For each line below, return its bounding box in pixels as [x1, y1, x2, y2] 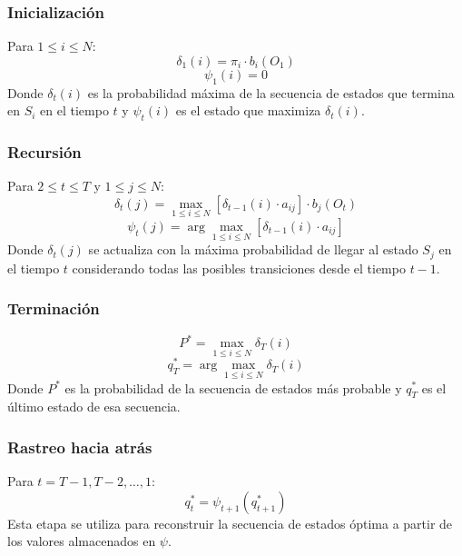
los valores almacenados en [7, 531, 156, 551]
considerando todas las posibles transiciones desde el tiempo [72, 258, 406, 277]
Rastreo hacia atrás [7, 435, 152, 458]
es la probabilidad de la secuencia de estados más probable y [64, 378, 402, 397]
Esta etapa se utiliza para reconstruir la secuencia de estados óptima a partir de [7, 513, 453, 532]
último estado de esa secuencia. [7, 397, 181, 416]
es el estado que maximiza [175, 101, 321, 120]
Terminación [7, 297, 100, 320]
